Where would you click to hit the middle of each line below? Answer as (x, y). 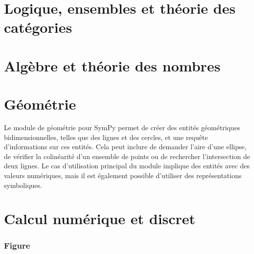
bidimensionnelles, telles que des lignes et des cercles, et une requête (106, 137)
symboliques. (23, 185)
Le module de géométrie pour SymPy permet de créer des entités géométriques (122, 127)
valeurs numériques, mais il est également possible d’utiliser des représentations (123, 175)
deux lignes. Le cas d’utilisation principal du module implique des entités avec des (127, 166)
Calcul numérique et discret (100, 219)
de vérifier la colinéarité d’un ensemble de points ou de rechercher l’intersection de (127, 156)
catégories (38, 27)
